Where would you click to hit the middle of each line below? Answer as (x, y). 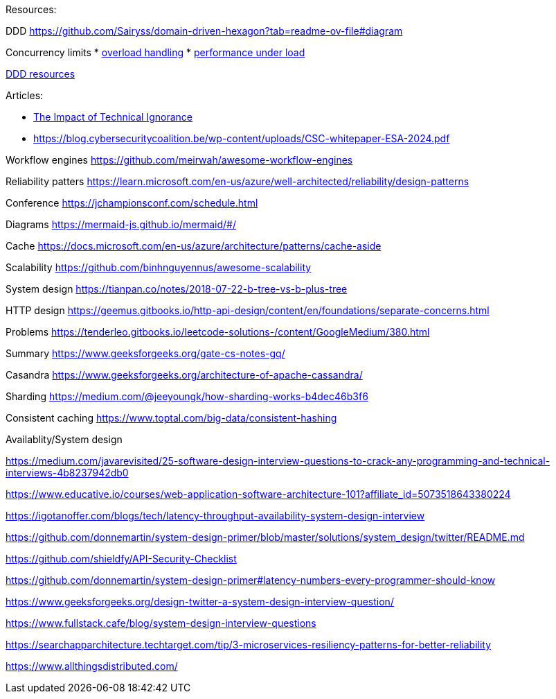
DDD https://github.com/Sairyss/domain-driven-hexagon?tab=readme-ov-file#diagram (204, 31)
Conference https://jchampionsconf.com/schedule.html (132, 203)
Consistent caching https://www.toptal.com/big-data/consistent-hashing (171, 418)
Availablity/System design (64, 439)
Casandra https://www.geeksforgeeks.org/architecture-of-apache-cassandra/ (184, 375)
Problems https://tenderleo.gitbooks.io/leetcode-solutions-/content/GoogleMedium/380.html (218, 332)
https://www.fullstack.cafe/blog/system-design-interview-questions (161, 623)
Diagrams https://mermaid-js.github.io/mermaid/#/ (121, 224)
